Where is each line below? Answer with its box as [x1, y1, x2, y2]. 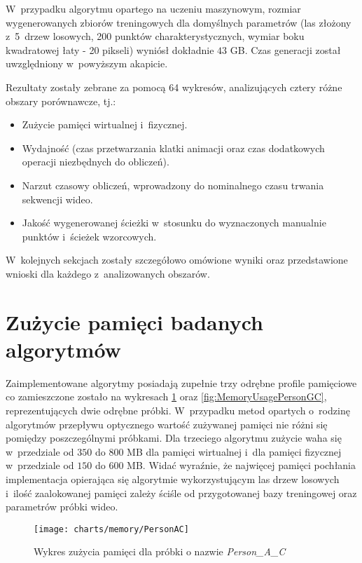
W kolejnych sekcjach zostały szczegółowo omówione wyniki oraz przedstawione [6, 252, 348, 267]
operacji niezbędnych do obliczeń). [22, 154, 169, 169]
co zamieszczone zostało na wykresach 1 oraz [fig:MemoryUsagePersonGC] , [6, 389, 327, 404]
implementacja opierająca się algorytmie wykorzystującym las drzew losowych [6, 471, 340, 486]
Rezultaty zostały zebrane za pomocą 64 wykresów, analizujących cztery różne [6, 79, 342, 94]
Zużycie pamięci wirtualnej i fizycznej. [22, 117, 188, 132]
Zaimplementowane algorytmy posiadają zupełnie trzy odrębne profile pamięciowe [6, 375, 357, 390]
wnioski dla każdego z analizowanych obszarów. [6, 266, 210, 280]
